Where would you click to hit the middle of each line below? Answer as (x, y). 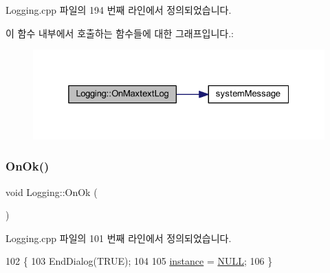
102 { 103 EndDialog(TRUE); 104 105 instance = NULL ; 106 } (139, 261)
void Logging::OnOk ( (52, 192)
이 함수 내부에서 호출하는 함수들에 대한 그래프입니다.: (120, 33)
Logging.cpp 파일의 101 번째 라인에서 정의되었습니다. (119, 238)
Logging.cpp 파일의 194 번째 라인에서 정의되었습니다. (119, 10)
